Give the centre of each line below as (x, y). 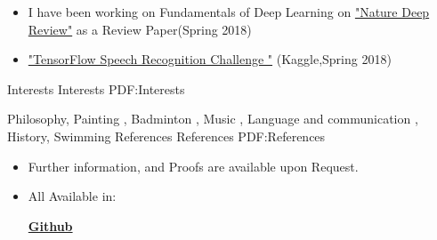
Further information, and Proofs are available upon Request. (193, 166)
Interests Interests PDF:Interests (96, 88)
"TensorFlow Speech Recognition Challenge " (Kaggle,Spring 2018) (210, 59)
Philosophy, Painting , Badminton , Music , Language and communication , (213, 119)
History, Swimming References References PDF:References (166, 136)
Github (50, 225)
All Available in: (72, 196)
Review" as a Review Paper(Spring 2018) (140, 29)
